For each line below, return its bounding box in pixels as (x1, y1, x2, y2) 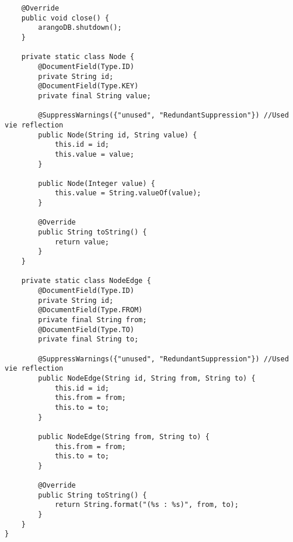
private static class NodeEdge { (21, 277, 151, 285)
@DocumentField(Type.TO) (38, 325, 134, 334)
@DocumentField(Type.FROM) (38, 306, 143, 315)
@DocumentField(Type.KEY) (38, 82, 139, 91)
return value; (54, 237, 109, 246)
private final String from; (38, 316, 147, 324)
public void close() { (21, 13, 109, 22)
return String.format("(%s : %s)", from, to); (54, 500, 239, 509)
